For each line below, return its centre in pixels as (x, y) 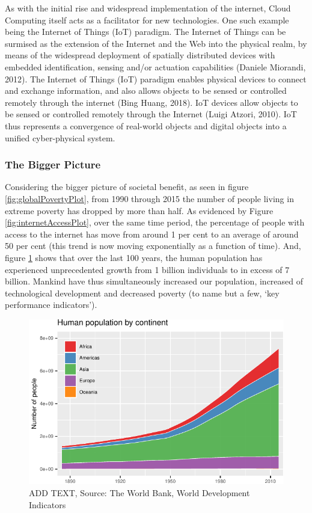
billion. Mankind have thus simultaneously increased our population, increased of (154, 281)
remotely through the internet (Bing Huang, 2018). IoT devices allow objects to (151, 102)
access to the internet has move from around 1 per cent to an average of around (152, 234)
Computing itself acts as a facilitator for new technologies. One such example (147, 20)
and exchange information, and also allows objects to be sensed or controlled (146, 91)
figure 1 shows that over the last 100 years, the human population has (134, 257)
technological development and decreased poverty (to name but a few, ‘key (142, 293)
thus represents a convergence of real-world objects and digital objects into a (146, 125)
